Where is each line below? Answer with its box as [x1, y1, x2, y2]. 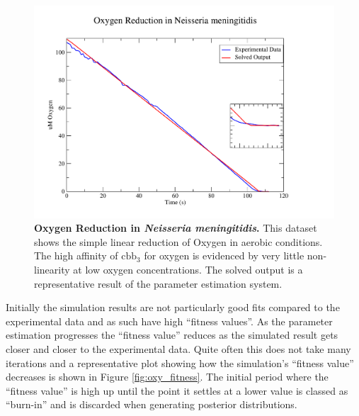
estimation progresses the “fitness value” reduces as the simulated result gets [6, 327, 338, 342]
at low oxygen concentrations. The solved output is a [73, 262, 303, 277]
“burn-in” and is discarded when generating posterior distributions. [6, 397, 297, 412]
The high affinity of [34, 248, 118, 263]
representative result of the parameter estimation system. [34, 276, 283, 291]
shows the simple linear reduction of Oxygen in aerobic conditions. [34, 234, 323, 249]
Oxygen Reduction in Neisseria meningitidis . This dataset [34, 220, 317, 235]
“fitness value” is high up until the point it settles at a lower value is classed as [6, 383, 348, 398]
